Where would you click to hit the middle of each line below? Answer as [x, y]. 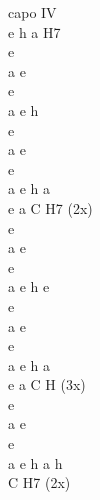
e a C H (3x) [47, 384]
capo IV [32, 12]
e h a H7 [34, 31]
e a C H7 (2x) [50, 207]
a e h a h [35, 462]
